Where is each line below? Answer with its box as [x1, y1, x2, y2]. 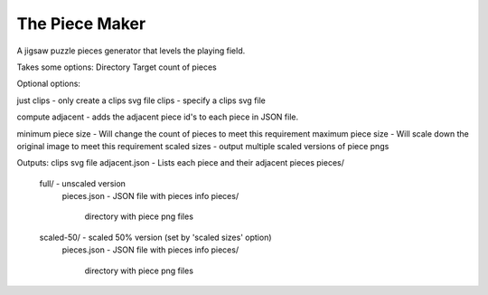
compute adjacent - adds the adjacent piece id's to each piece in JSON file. [16, 111, 298, 122]
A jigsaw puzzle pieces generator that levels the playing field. [16, 45, 246, 56]
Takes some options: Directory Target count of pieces [16, 62, 217, 72]
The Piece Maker [16, 14, 146, 33]
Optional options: [16, 78, 81, 90]
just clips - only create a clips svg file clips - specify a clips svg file [16, 95, 267, 106]
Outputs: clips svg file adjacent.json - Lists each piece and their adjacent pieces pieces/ [16, 157, 345, 168]
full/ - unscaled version [39, 177, 127, 189]
